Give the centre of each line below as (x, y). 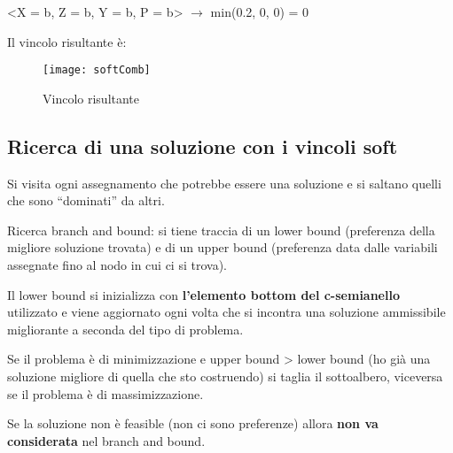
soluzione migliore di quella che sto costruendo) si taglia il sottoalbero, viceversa (225, 376)
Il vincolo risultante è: (67, 41)
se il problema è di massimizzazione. (105, 393)
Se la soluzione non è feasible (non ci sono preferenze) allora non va (193, 423)
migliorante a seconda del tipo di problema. (125, 329)
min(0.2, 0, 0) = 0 (260, 12)
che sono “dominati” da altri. (86, 200)
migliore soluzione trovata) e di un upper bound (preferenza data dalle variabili (223, 247)
